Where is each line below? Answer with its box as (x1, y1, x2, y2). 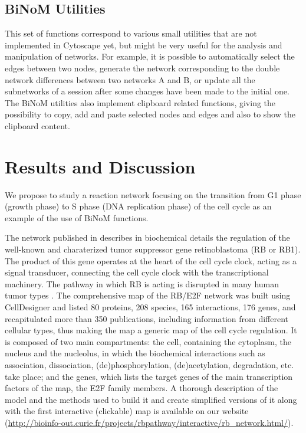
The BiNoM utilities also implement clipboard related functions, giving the (5, 96, 276, 109)
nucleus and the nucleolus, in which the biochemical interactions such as (5, 347, 265, 359)
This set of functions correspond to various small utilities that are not (5, 27, 257, 40)
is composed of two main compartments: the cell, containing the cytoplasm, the (5, 335, 292, 347)
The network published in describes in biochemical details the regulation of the (5, 231, 290, 244)
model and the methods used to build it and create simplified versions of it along (5, 393, 297, 405)
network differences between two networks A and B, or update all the (5, 73, 255, 86)
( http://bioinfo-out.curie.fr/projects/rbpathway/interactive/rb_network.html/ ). (5, 416, 294, 428)
